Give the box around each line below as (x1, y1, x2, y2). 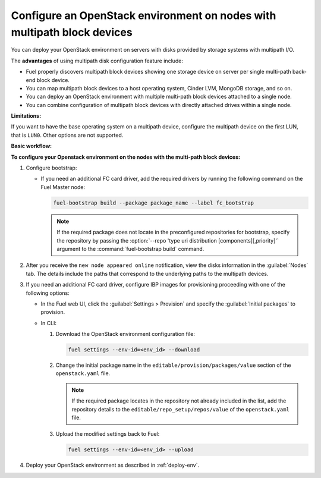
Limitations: (11, 112, 42, 119)
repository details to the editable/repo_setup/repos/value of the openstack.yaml (71, 405, 289, 413)
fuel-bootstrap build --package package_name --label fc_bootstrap (53, 199, 254, 206)
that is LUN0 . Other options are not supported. (11, 131, 124, 139)
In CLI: (40, 319, 56, 326)
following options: (26, 289, 70, 297)
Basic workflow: (11, 143, 52, 150)
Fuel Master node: (40, 183, 86, 190)
